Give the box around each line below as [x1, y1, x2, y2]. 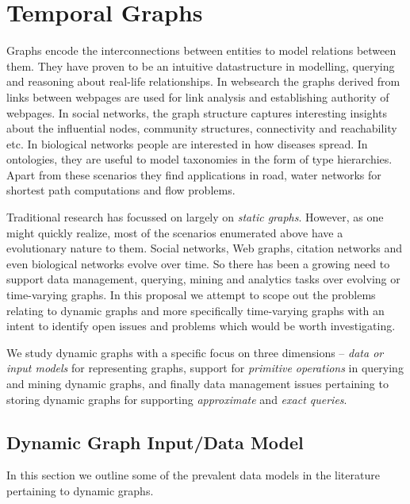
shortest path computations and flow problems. [6, 182, 236, 198]
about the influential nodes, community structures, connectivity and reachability [6, 120, 397, 137]
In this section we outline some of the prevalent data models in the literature [6, 467, 380, 483]
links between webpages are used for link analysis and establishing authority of [6, 88, 389, 105]
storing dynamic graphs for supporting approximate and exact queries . [6, 391, 347, 407]
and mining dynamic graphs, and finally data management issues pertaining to [6, 375, 389, 391]
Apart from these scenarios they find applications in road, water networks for [6, 166, 381, 183]
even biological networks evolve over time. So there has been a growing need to [6, 255, 390, 271]
